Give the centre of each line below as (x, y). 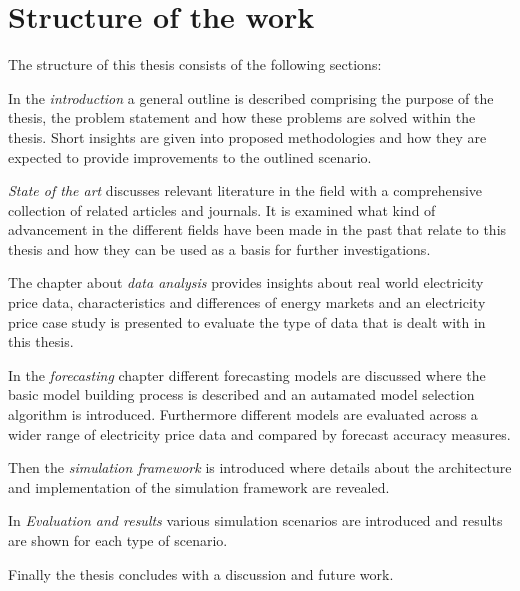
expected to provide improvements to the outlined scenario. (190, 156)
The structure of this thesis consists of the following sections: (195, 64)
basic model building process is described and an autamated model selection (241, 394)
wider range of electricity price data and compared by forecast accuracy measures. (259, 433)
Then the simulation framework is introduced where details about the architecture (260, 467)
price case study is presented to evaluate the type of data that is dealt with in (247, 321)
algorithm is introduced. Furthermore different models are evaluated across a (243, 414)
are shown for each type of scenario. (118, 540)
